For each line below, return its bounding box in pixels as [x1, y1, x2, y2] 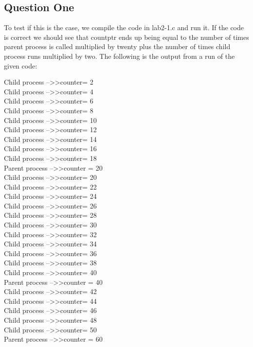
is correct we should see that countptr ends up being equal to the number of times [4, 32, 249, 42]
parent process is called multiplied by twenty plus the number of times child [4, 41, 231, 52]
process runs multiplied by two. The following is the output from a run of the [4, 51, 235, 61]
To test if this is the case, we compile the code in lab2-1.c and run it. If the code [4, 22, 244, 33]
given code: [4, 60, 37, 70]
